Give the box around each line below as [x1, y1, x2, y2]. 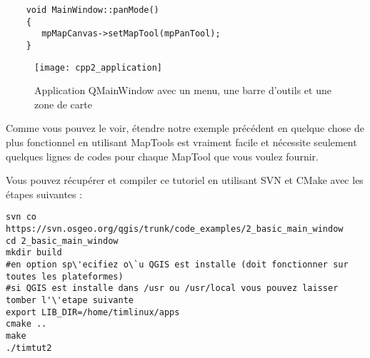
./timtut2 [6, 342, 52, 353]
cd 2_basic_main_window [6, 235, 119, 246]
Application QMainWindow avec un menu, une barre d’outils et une [34, 83, 331, 98]
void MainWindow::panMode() [26, 5, 159, 15]
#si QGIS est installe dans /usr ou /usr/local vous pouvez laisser [6, 283, 339, 294]
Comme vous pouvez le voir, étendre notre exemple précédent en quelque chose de [6, 121, 364, 135]
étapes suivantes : [6, 186, 83, 201]
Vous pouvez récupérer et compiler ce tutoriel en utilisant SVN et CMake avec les [6, 173, 364, 188]
